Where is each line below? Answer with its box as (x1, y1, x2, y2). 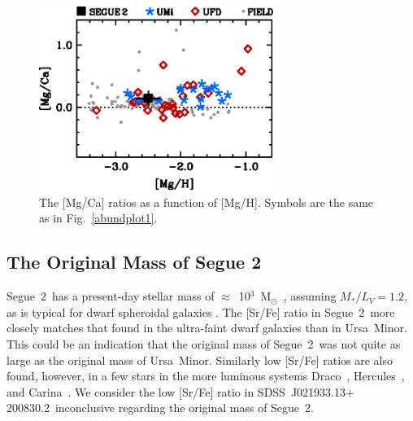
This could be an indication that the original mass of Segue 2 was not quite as (7, 335, 401, 353)
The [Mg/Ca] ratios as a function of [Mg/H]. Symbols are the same (39, 193, 374, 210)
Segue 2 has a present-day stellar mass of (7, 287, 215, 305)
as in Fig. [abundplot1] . (39, 209, 158, 226)
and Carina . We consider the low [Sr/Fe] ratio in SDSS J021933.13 (7, 383, 346, 400)
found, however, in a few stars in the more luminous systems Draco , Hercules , (7, 367, 405, 384)
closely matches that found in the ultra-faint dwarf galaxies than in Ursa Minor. (7, 319, 407, 336)
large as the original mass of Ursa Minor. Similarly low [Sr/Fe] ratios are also (7, 351, 393, 368)
